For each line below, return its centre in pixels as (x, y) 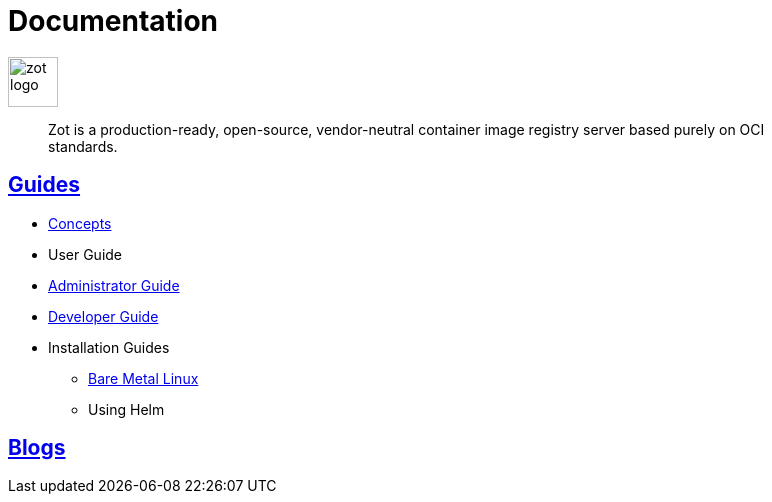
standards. (83, 146)
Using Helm (126, 409)
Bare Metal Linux (143, 378)
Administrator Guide (114, 285)
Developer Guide (103, 316)
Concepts (80, 223)
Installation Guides (109, 347)
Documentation (113, 21)
